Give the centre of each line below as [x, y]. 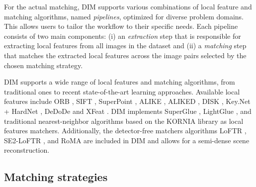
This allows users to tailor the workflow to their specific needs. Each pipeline [121, 26]
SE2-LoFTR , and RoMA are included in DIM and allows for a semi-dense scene [127, 140]
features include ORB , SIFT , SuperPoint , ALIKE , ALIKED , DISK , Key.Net [127, 101]
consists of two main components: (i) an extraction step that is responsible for [123, 36]
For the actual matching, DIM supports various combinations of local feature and [128, 6]
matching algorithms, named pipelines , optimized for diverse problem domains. [124, 16]
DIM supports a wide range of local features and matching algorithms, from [120, 82]
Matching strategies [56, 177]
